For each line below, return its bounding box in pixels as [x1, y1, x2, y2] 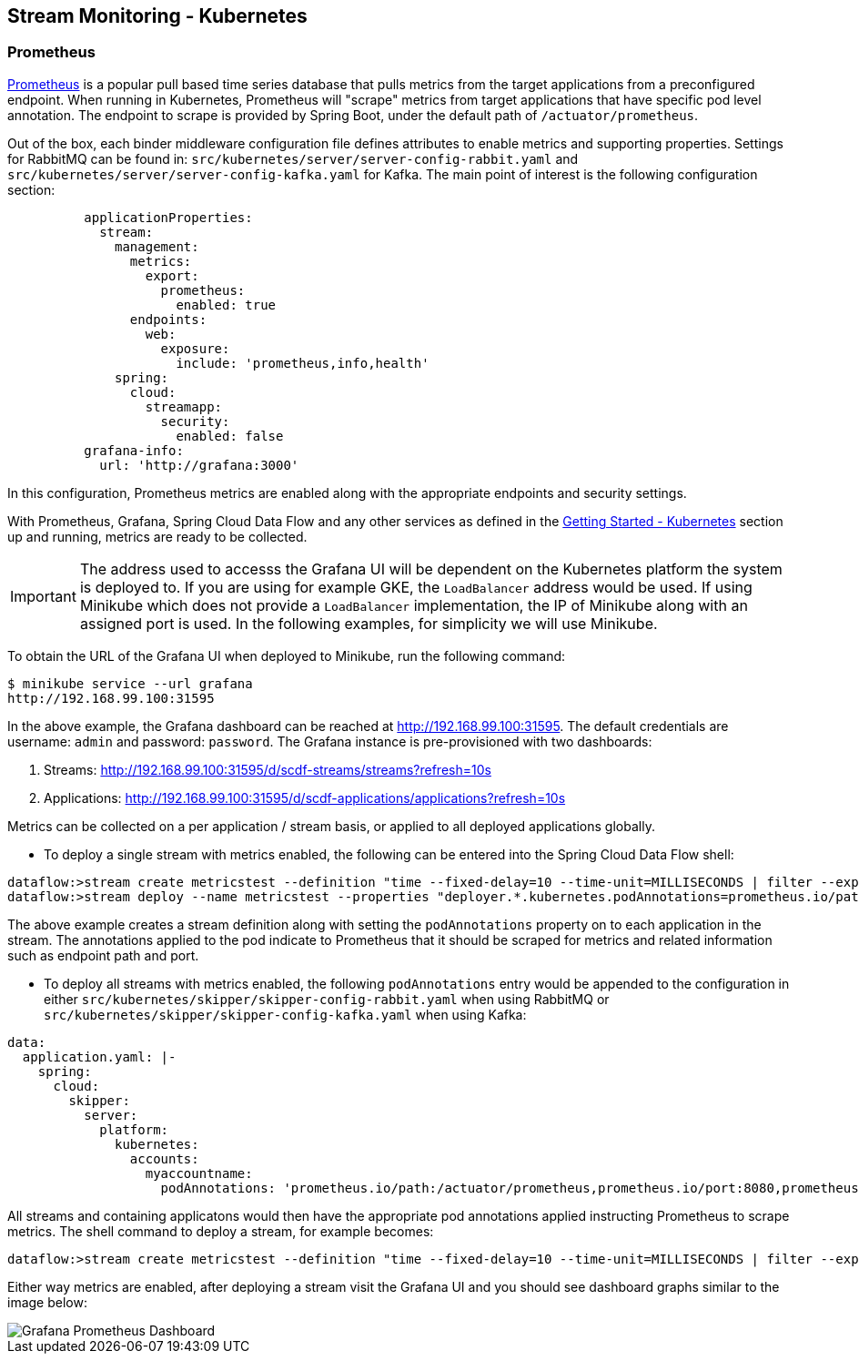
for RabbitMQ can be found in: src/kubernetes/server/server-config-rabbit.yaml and [7, 150, 579, 167]
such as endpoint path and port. [7, 947, 199, 963]
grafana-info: [84, 442, 184, 458]
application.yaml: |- [22, 1049, 177, 1064]
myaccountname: [145, 1165, 253, 1181]
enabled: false [176, 428, 284, 443]
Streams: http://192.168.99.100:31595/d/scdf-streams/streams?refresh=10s [44, 761, 491, 777]
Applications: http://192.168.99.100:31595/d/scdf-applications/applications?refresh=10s [44, 789, 566, 806]
